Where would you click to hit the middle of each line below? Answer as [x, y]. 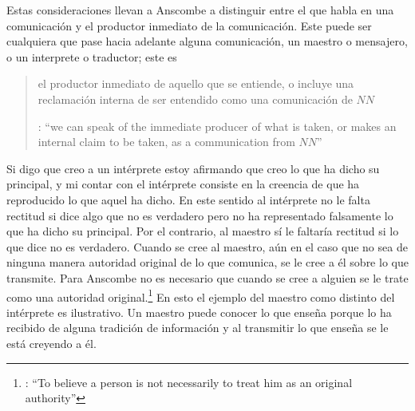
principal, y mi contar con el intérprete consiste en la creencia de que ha [183, 184]
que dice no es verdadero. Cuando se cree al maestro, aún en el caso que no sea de [207, 246]
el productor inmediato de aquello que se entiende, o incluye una [196, 83]
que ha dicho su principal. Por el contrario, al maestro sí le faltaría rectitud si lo [203, 231]
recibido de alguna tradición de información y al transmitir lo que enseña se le [198, 328]
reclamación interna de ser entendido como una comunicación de [195, 99]
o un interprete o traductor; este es [92, 56]
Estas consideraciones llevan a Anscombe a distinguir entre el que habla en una [200, 10]
